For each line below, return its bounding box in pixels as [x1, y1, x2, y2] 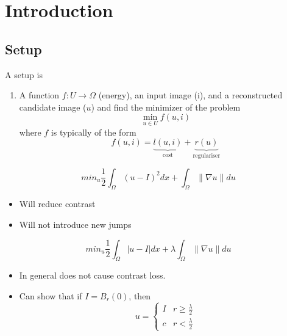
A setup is [5, 68, 43, 81]
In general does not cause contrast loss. [19, 269, 166, 282]
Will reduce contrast [19, 197, 96, 210]
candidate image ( [19, 100, 87, 113]
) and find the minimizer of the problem [91, 100, 241, 113]
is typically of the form [51, 125, 136, 138]
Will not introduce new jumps [19, 218, 132, 230]
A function [19, 89, 60, 101]
